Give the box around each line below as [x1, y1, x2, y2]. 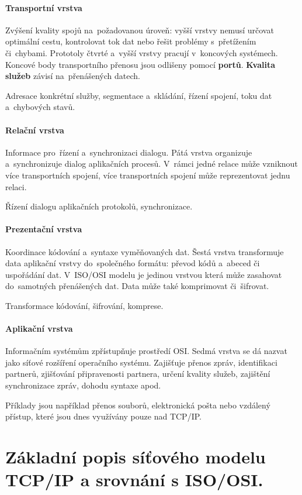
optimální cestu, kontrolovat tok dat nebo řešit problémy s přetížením [5, 35, 256, 47]
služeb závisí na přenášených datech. [5, 70, 140, 82]
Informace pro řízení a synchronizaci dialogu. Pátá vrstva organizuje [5, 146, 252, 158]
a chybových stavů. [5, 101, 75, 113]
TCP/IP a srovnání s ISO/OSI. [5, 467, 263, 491]
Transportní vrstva [5, 1, 82, 13]
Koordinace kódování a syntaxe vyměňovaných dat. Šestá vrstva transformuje [5, 245, 284, 257]
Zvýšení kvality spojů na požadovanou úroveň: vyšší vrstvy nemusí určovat [5, 23, 274, 36]
